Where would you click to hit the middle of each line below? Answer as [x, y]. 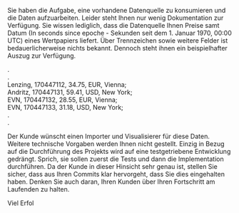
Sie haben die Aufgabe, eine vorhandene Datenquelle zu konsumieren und [117, 10]
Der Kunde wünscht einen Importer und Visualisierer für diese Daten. [109, 136]
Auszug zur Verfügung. [42, 56]
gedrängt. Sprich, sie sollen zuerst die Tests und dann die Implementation [116, 159]
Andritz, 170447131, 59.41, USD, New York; [70, 92]
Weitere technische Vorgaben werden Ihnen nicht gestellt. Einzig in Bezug [116, 144]
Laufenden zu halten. [39, 189]
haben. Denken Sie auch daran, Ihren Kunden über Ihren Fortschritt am [111, 182]
